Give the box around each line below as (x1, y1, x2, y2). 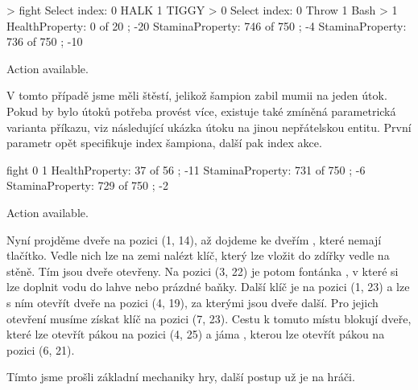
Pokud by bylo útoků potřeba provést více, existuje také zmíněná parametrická (6, 102, 396, 119)
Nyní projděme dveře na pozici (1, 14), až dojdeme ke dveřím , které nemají (6, 231, 382, 248)
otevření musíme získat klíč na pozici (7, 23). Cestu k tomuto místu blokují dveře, (6, 310, 412, 326)
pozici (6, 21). (6, 341, 75, 358)
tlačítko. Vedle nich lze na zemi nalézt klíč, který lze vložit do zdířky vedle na (6, 247, 390, 264)
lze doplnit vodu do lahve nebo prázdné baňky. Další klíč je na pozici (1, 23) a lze (6, 278, 410, 295)
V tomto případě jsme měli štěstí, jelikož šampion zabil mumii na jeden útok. (6, 87, 387, 104)
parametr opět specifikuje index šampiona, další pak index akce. (6, 134, 322, 151)
